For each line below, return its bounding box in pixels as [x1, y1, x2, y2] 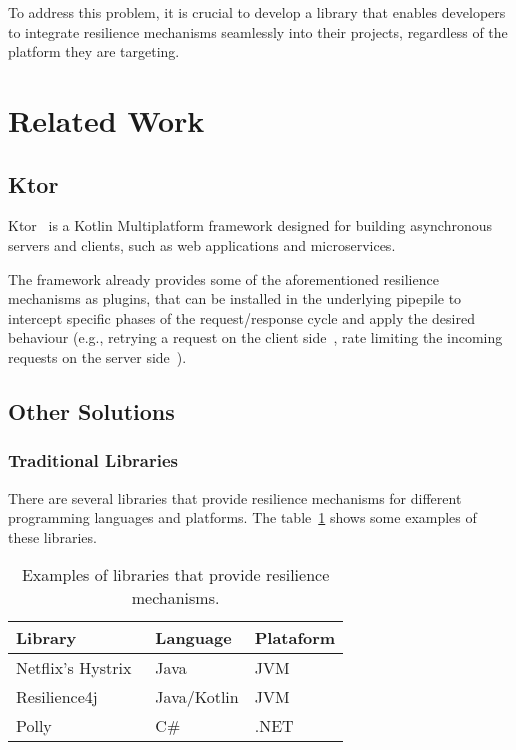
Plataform [254, 626, 336, 650]
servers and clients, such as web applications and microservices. [8, 234, 396, 255]
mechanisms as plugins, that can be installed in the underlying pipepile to [8, 288, 462, 309]
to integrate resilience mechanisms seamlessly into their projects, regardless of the [8, 21, 508, 42]
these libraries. [8, 526, 97, 547]
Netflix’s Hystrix [16, 656, 132, 680]
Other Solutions [8, 395, 175, 426]
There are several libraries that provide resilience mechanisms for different [8, 487, 462, 508]
